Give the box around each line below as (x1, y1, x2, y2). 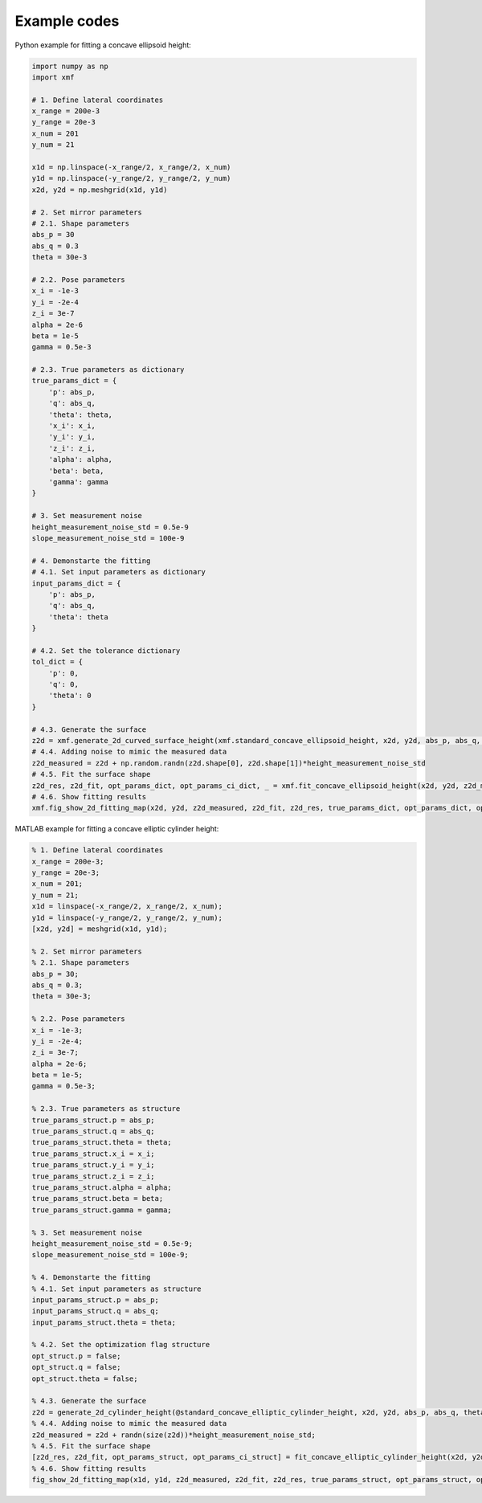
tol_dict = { (31, 657, 84, 667)
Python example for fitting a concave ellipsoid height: (14, 40, 192, 50)
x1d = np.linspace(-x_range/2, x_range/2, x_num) (31, 163, 231, 172)
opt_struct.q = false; (31, 1362, 121, 1372)
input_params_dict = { (31, 578, 121, 588)
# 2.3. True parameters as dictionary (31, 366, 185, 374)
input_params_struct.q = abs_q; (31, 1306, 160, 1316)
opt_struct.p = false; (31, 1351, 121, 1361)
